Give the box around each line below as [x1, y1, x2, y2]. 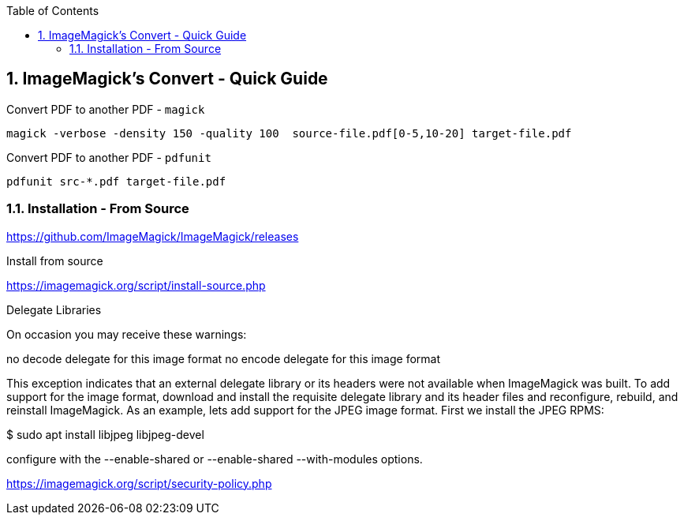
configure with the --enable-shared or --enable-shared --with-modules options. [6, 452, 423, 466]
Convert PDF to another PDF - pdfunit [6, 150, 211, 164]
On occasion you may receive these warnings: [6, 327, 247, 341]
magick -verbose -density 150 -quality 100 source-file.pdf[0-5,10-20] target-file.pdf [6, 126, 572, 140]
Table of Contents [6, 4, 99, 17]
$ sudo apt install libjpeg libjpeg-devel [6, 427, 204, 441]
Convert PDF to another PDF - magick [6, 102, 205, 116]
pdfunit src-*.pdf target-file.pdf [6, 174, 226, 188]
